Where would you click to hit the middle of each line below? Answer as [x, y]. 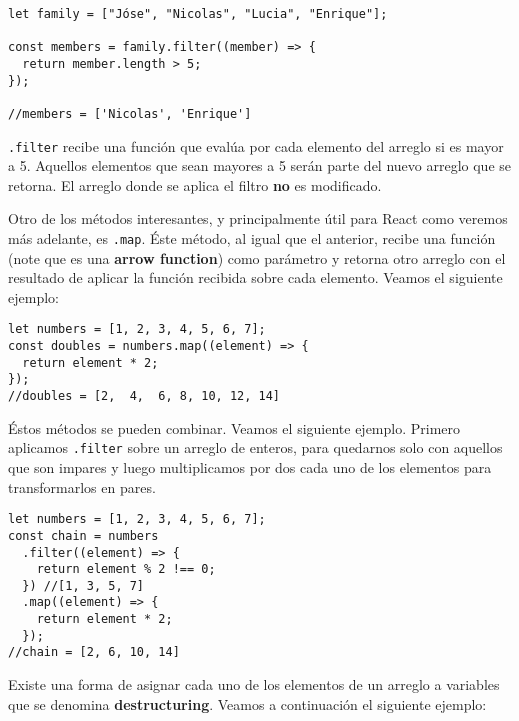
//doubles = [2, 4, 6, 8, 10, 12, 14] [144, 396]
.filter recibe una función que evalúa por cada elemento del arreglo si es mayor [256, 145]
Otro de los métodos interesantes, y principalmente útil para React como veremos [258, 218]
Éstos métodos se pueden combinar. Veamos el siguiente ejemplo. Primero [234, 427]
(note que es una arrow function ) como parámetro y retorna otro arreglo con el [257, 257]
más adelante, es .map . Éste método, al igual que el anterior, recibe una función [252, 238]
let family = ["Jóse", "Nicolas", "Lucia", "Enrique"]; [198, 14]
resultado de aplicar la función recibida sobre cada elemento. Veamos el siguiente [255, 277]
